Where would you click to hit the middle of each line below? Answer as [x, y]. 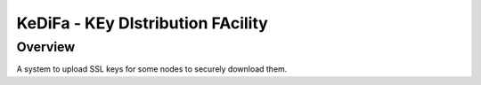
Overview [46, 47]
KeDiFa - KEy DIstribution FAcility [143, 23]
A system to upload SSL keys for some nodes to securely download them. [152, 69]
